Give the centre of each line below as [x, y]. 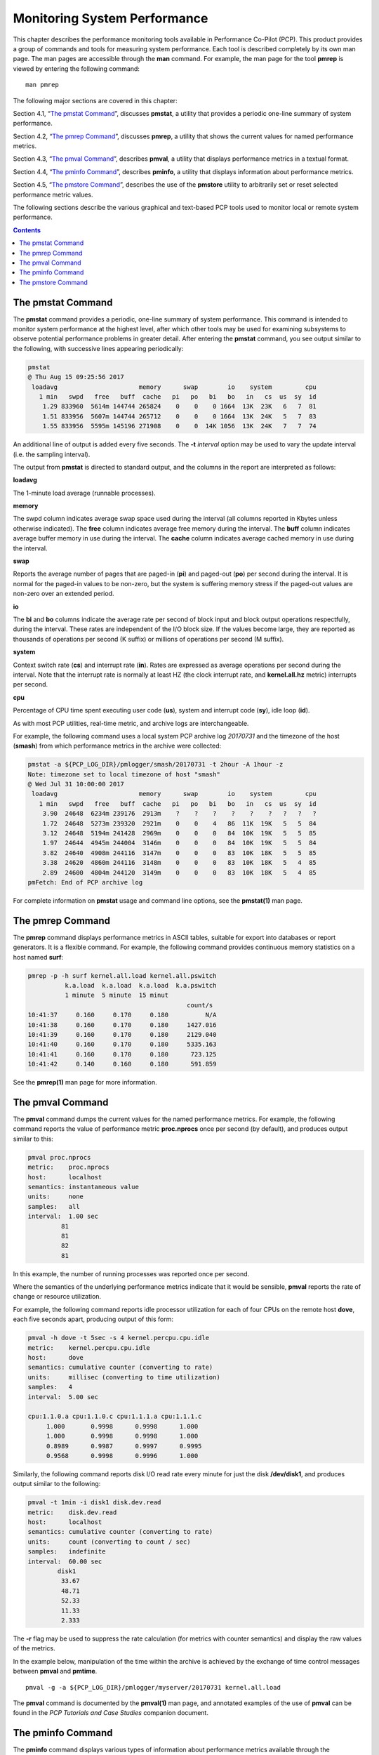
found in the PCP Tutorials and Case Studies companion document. [111, 1713]
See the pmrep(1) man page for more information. [85, 1082]
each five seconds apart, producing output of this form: [93, 1319]
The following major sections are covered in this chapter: [95, 100]
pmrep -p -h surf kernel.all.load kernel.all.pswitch [122, 975]
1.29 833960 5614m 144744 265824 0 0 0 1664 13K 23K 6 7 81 [180, 406]
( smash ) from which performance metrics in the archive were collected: [117, 746]
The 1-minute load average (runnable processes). [84, 493]
